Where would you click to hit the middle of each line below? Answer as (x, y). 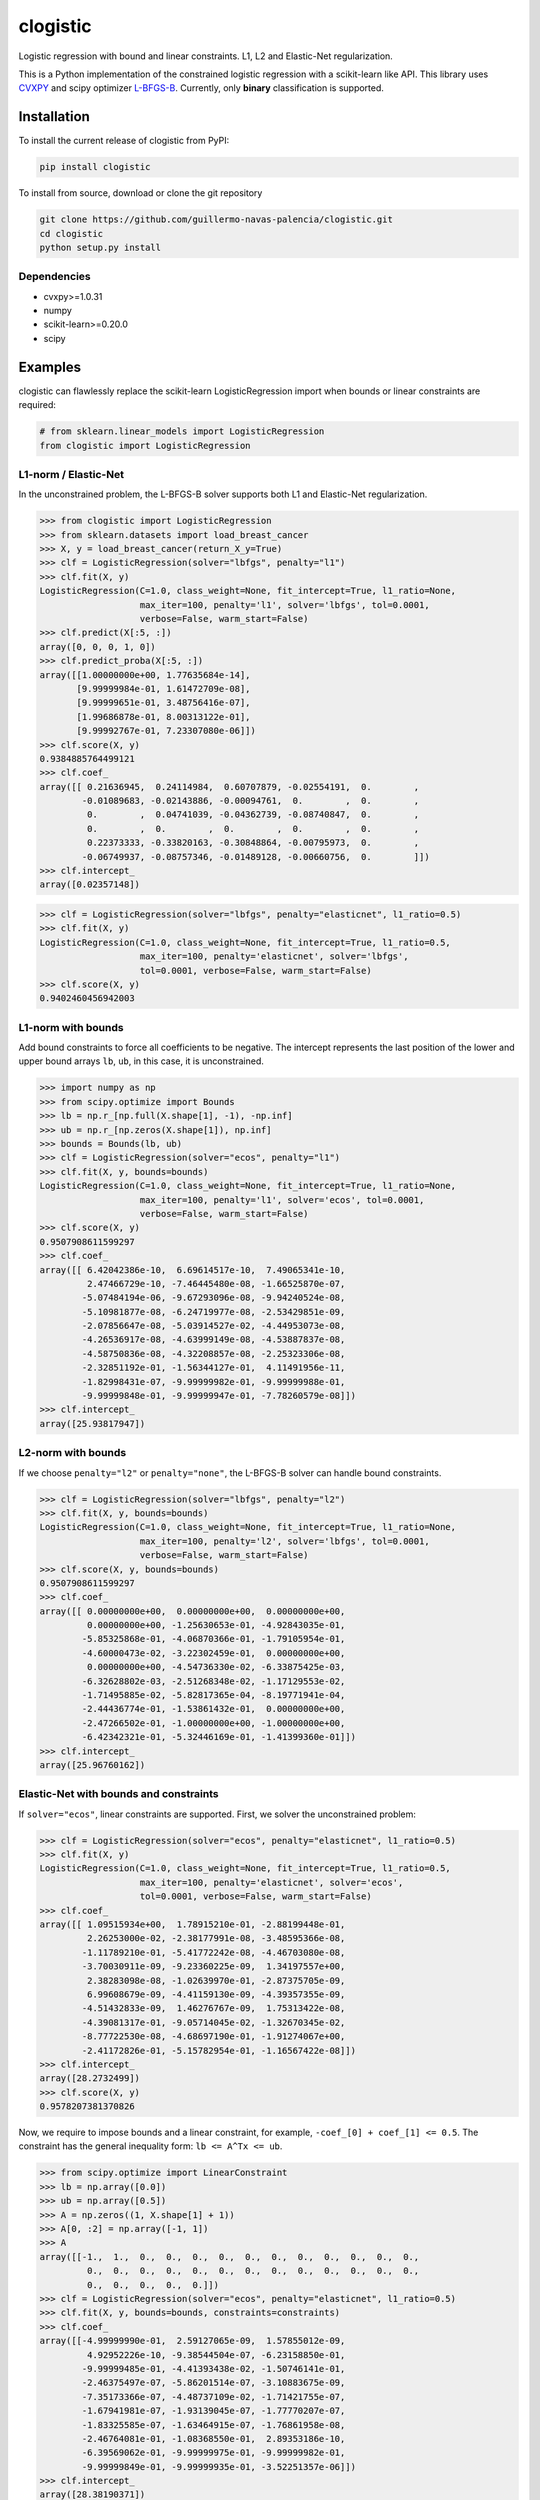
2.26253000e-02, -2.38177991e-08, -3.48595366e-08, (216, 1938)
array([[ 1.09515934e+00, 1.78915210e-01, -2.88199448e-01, (192, 1924)
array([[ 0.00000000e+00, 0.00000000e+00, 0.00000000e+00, (192, 1611)
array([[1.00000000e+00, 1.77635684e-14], (145, 674)
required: (37, 405)
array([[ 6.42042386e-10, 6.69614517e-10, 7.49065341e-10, (192, 1269)
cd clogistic (71, 233)
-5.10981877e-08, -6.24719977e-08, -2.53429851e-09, (213, 1311)
